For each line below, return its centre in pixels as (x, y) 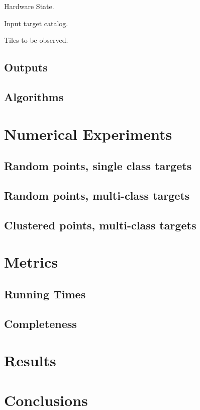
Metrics (31, 262)
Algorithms (34, 96)
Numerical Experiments (88, 134)
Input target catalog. (36, 23)
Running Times (45, 294)
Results (30, 360)
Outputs (26, 67)
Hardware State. (29, 6)
